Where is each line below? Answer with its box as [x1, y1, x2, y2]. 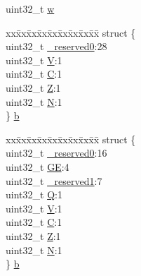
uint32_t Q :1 [6, 187, 62, 202]
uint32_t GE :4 [6, 159, 69, 174]
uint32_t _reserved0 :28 [6, 39, 107, 54]
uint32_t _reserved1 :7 [6, 173, 102, 188]
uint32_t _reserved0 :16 [6, 145, 107, 160]
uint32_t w [6, 1, 55, 16]
